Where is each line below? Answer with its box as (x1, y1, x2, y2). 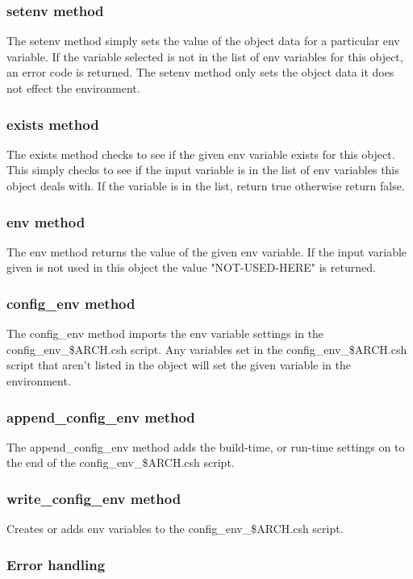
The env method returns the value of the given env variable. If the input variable (6, 243, 407, 260)
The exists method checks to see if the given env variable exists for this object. (6, 145, 395, 162)
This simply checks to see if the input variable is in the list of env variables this (6, 161, 399, 178)
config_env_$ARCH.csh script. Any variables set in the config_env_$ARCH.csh (6, 340, 407, 357)
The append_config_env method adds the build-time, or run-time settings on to (6, 438, 405, 455)
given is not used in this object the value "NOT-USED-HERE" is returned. (6, 259, 376, 276)
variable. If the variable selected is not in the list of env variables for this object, (6, 48, 403, 65)
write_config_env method (6, 488, 181, 508)
